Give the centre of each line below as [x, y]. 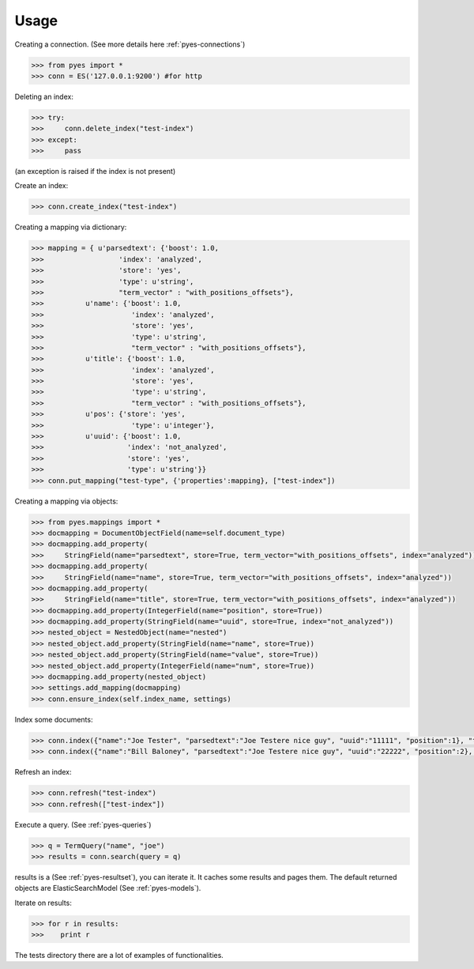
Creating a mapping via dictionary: [71, 227]
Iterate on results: [43, 903]
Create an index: [41, 186]
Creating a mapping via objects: [66, 501]
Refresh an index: [43, 772]
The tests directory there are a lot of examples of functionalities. [119, 956]
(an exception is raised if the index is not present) [95, 172]
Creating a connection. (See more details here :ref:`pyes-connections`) [130, 44]
